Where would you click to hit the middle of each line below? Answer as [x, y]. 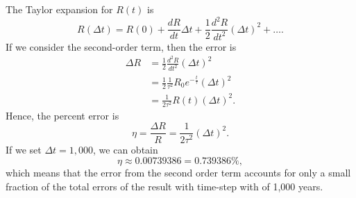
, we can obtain [126, 149]
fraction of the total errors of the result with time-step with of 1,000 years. [164, 186]
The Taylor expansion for [59, 9]
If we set [24, 149]
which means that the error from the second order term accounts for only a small [178, 173]
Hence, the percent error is [62, 115]
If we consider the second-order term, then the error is [121, 46]
